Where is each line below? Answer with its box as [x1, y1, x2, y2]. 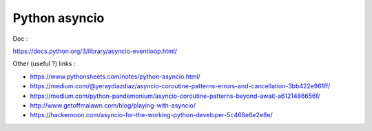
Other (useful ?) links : [12, 59, 76, 68]
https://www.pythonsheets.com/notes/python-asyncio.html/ [30, 72, 201, 81]
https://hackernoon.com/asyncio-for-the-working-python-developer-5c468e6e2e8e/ [30, 111, 273, 119]
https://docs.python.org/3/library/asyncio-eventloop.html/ [12, 47, 178, 55]
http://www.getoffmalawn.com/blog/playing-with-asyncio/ [30, 101, 196, 110]
